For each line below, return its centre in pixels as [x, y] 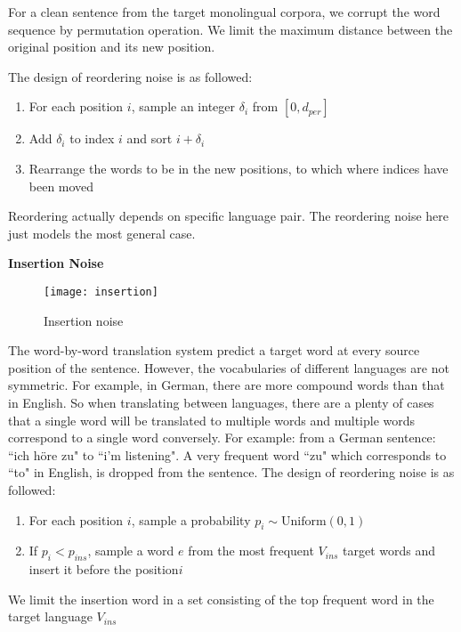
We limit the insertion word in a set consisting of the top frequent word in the [221, 599]
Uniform [304, 521]
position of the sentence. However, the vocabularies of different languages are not [229, 367]
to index [92, 138]
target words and [389, 551]
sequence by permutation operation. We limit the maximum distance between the [230, 29]
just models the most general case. [102, 233]
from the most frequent [251, 551]
